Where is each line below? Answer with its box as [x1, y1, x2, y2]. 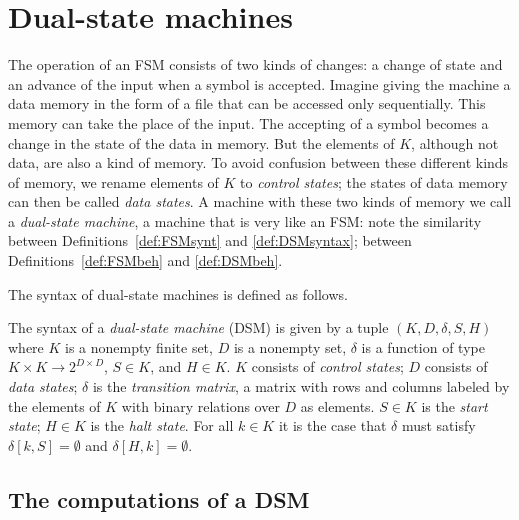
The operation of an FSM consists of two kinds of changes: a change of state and [8, 54, 503, 75]
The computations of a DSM [8, 483, 310, 514]
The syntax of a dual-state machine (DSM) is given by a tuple [8, 317, 389, 338]
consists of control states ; [251, 356, 404, 377]
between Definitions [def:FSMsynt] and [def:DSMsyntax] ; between [8, 230, 412, 251]
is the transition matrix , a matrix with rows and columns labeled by [92, 376, 510, 397]
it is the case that [278, 415, 387, 436]
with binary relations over [121, 395, 280, 416]
